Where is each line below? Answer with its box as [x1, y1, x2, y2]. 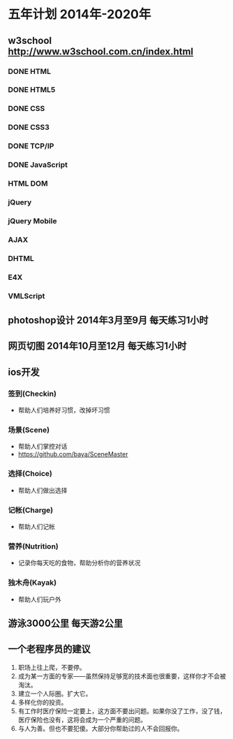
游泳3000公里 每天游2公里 [8, 617, 123, 629]
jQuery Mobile [8, 216, 57, 225]
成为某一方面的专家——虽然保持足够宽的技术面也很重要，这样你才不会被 [17, 671, 226, 680]
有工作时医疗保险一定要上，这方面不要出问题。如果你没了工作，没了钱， [17, 706, 226, 715]
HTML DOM [8, 179, 48, 188]
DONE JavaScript [8, 160, 68, 170]
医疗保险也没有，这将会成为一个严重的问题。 [17, 715, 147, 724]
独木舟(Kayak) [8, 578, 57, 588]
